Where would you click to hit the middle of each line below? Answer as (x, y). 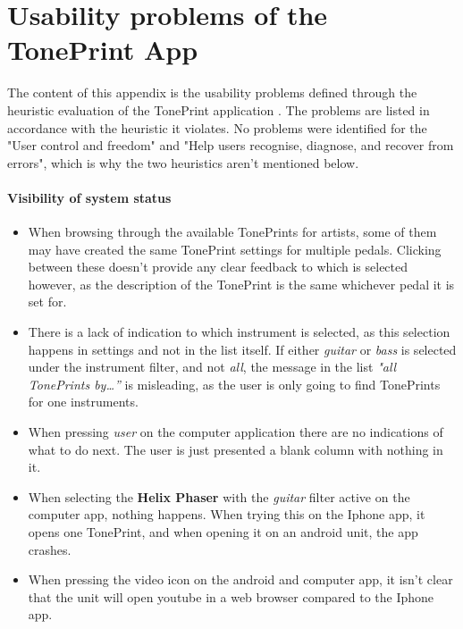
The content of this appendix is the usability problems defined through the (212, 92)
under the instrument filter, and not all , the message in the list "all (212, 367)
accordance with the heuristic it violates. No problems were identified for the (217, 127)
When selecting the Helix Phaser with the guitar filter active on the (219, 496)
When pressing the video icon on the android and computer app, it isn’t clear (240, 579)
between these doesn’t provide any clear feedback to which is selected (218, 267)
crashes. (50, 549)
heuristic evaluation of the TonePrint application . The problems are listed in (219, 109)
